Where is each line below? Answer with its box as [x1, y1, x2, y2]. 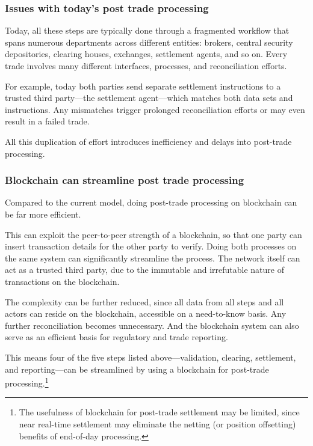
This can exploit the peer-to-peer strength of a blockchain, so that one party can [5, 228, 302, 240]
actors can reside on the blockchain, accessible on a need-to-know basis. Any [5, 307, 287, 320]
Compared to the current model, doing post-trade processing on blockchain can [5, 196, 297, 209]
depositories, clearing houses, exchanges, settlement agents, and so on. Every [5, 47, 288, 60]
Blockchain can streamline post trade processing [5, 173, 244, 188]
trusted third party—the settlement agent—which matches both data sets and [5, 91, 293, 104]
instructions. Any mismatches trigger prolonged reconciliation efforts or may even [5, 103, 305, 115]
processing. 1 [5, 375, 49, 389]
